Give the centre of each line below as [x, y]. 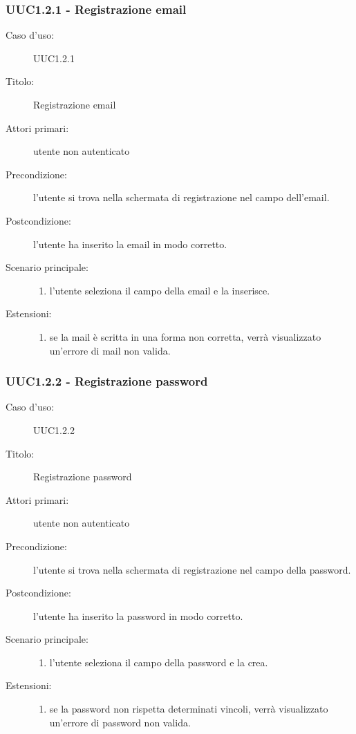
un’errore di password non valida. [120, 722]
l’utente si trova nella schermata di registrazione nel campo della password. [192, 569]
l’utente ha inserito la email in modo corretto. [130, 244]
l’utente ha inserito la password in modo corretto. [138, 615]
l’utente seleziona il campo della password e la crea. [159, 662]
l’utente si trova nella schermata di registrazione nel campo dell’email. [181, 197]
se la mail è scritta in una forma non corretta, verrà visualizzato [185, 336]
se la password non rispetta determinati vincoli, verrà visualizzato [189, 709]
